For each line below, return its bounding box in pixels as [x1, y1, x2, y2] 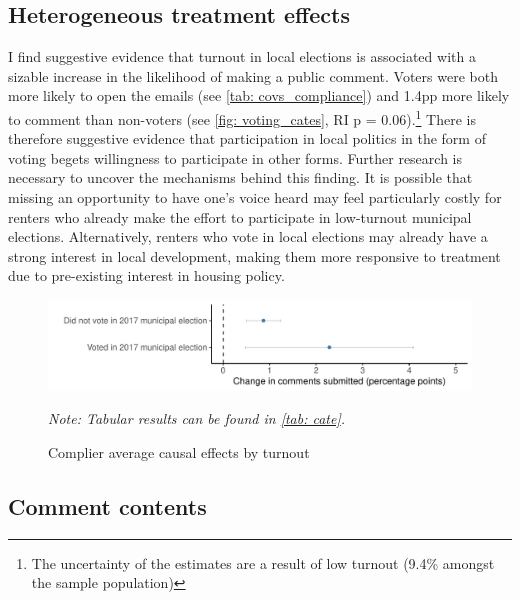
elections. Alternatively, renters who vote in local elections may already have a [8, 226, 488, 247]
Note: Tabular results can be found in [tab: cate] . [48, 408, 346, 429]
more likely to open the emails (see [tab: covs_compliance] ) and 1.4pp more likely [8, 85, 510, 106]
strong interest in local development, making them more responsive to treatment [8, 245, 501, 266]
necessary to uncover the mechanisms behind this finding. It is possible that [8, 167, 473, 188]
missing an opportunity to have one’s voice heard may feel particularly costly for [8, 187, 502, 208]
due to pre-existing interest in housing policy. [8, 265, 285, 286]
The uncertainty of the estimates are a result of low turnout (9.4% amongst [31, 552, 495, 573]
